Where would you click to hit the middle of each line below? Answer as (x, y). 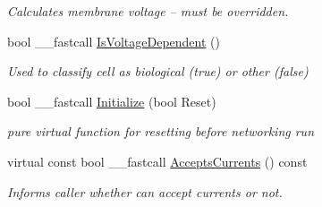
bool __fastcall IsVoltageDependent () (114, 41)
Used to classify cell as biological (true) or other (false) (158, 71)
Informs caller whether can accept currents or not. (145, 191)
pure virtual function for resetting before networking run (161, 131)
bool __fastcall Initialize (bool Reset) (112, 101)
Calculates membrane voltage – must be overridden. (148, 11)
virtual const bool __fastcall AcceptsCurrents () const (157, 161)
